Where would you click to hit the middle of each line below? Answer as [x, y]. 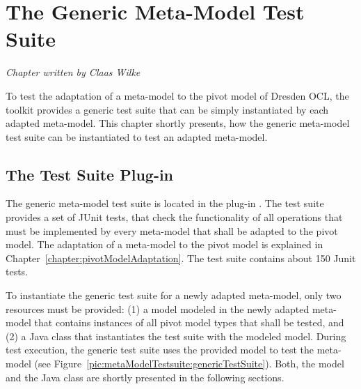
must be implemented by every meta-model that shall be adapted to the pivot [172, 230]
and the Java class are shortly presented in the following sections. [145, 377]
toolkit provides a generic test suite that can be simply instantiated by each [167, 109]
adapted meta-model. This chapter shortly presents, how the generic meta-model [178, 123]
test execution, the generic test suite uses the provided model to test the [160, 350]
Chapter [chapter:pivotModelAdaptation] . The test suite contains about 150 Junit [181, 258]
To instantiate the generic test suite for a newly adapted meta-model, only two [174, 295]
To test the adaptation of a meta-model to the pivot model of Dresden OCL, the [177, 95]
